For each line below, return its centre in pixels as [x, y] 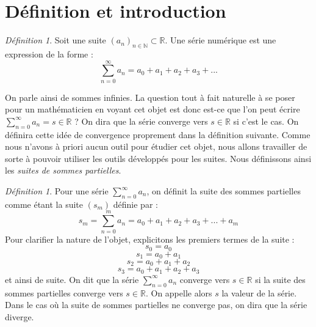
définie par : [135, 204]
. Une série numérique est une [221, 40]
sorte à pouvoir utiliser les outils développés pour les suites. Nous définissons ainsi [158, 158]
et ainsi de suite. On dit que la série [72, 279]
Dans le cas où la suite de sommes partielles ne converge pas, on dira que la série [156, 305]
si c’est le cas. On [266, 121]
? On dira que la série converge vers [141, 121]
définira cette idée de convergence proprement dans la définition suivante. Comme [158, 134]
